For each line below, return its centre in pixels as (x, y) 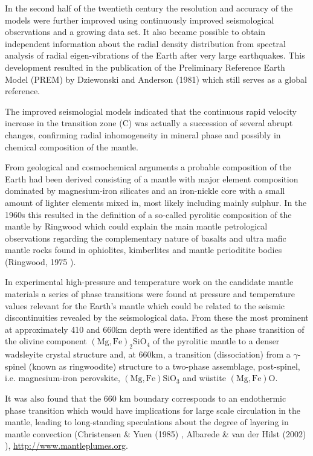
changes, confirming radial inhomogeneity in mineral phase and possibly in (143, 134)
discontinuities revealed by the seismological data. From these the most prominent (157, 317)
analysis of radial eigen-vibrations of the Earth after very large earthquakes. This (155, 55)
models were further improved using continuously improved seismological (140, 20)
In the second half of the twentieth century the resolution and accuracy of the (149, 8)
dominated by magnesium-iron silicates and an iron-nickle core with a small (145, 191)
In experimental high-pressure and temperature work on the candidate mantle (149, 282)
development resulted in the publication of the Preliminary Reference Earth (145, 67)
